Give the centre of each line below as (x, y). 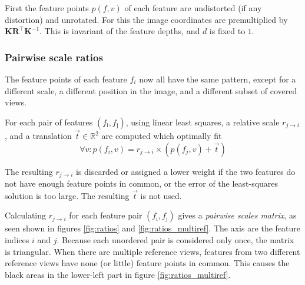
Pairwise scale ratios (54, 57)
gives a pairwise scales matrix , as (237, 215)
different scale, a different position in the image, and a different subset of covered (151, 90)
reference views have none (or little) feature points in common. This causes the (147, 263)
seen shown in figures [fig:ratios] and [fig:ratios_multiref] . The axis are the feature (153, 228)
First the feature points (47, 8)
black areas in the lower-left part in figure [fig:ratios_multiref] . (118, 274)
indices (17, 240)
